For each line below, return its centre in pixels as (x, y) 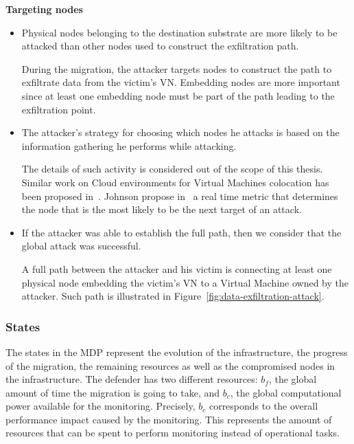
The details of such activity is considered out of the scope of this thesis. (172, 169)
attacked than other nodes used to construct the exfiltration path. (160, 46)
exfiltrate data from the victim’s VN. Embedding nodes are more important (181, 82)
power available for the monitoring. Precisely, (101, 406)
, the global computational (286, 392)
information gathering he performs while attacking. (129, 145)
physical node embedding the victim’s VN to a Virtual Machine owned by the (185, 282)
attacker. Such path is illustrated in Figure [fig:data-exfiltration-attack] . (173, 296)
